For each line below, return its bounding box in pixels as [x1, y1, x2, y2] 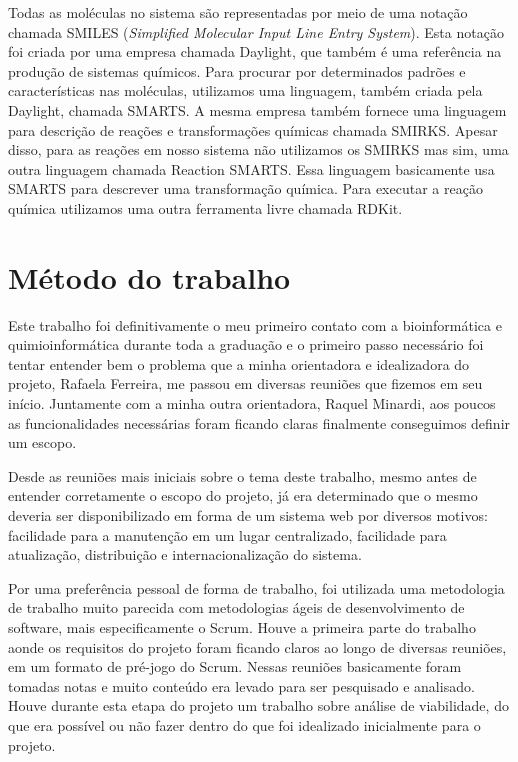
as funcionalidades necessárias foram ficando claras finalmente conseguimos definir [8, 412, 511, 433]
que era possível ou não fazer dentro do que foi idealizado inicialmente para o [8, 714, 481, 735]
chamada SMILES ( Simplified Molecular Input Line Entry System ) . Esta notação [8, 21, 504, 42]
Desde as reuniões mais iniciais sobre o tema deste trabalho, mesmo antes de [8, 465, 477, 486]
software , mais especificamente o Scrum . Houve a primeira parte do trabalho [8, 616, 476, 637]
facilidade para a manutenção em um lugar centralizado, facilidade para [8, 524, 447, 545]
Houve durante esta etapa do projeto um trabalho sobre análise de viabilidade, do [8, 695, 509, 716]
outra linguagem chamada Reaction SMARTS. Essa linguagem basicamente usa [8, 158, 495, 179]
